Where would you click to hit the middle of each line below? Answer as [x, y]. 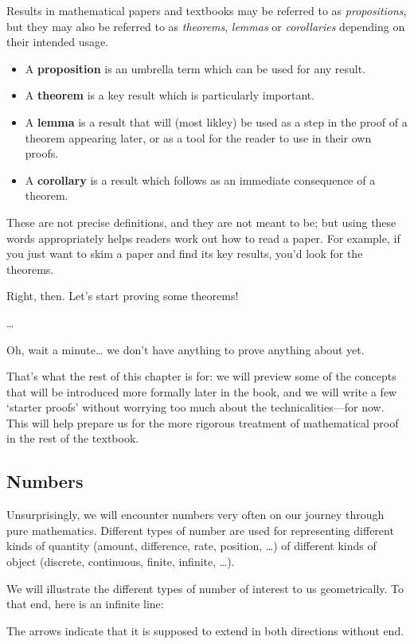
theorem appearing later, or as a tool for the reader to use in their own [198, 137]
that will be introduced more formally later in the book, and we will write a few [202, 391]
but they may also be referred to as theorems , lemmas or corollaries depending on [206, 26]
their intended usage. [58, 42]
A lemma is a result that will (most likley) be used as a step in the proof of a [216, 121]
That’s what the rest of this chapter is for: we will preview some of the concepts [201, 376]
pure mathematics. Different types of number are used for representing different [200, 530]
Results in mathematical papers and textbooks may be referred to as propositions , [207, 10]
